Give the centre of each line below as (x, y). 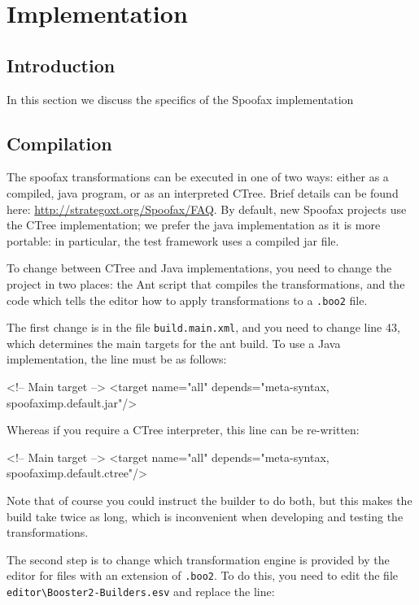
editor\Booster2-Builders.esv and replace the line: (141, 592)
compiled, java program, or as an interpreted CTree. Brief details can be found (203, 192)
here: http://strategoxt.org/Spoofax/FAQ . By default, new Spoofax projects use (207, 209)
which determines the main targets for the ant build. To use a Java (174, 343)
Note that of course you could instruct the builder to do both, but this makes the (209, 500)
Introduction (61, 65)
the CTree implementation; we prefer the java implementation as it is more (194, 225)
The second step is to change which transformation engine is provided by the (198, 559)
